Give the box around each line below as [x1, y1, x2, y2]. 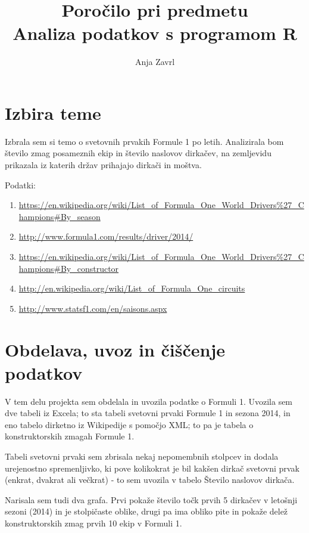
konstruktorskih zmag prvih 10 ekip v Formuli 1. [5, 517, 182, 529]
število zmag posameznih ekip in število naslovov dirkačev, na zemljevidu [5, 147, 271, 159]
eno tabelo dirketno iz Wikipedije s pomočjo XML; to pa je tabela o [5, 418, 254, 430]
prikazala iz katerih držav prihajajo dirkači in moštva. [5, 159, 202, 171]
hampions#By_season [18, 210, 101, 222]
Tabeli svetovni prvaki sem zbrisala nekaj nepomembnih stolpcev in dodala [5, 450, 279, 463]
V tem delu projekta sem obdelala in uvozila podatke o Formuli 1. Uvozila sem [5, 395, 293, 407]
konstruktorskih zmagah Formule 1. [5, 430, 135, 442]
